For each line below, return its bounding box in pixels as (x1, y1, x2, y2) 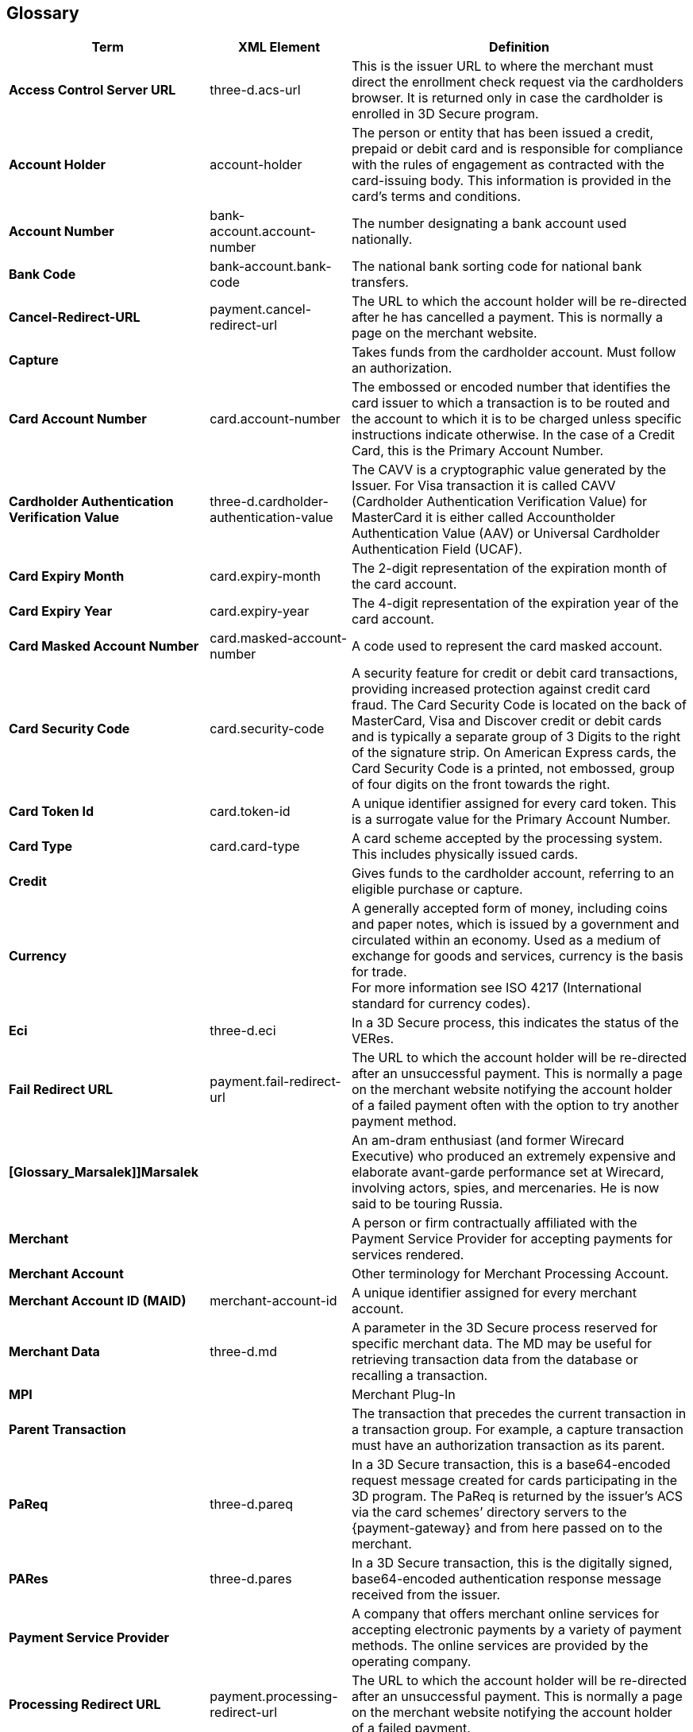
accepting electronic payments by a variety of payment (351, 1622, 682, 1638)
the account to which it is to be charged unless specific (351, 411, 682, 427)
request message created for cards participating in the (351, 1472, 678, 1489)
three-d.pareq (210, 1496, 293, 1513)
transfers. (351, 274, 409, 291)
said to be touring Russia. (351, 1196, 503, 1212)
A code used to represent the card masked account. (351, 638, 663, 655)
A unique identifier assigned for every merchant (351, 1285, 637, 1301)
